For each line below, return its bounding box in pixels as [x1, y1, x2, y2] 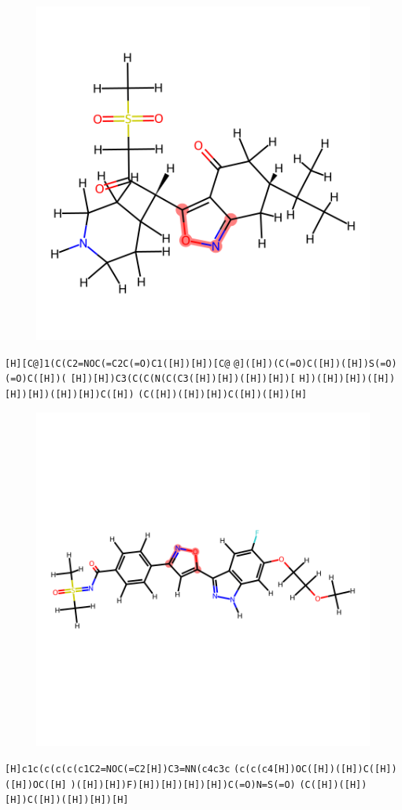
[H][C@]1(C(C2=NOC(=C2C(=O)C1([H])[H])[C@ [5, 357, 231, 369]
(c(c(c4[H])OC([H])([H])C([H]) [234, 764, 397, 775]
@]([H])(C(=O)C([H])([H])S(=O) [234, 357, 397, 369]
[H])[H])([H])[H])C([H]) [5, 388, 135, 400]
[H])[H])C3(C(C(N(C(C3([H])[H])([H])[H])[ [70, 373, 296, 385]
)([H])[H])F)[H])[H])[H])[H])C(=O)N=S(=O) [70, 779, 296, 790]
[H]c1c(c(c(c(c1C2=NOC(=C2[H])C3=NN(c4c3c [5, 764, 231, 775]
